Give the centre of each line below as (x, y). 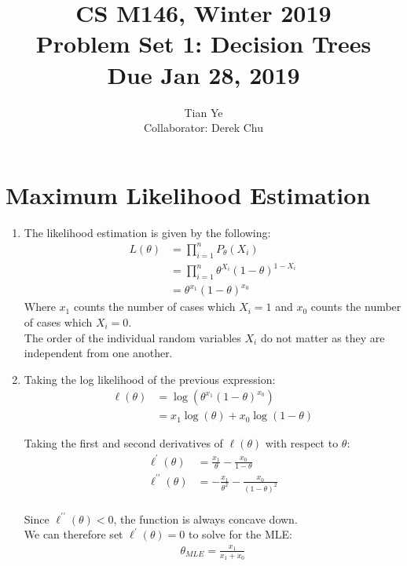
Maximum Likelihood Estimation (188, 194)
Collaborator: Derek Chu (203, 128)
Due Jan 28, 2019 (203, 74)
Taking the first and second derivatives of (123, 443)
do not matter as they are (323, 337)
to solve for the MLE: (240, 534)
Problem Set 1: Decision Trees (203, 44)
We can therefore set (73, 534)
